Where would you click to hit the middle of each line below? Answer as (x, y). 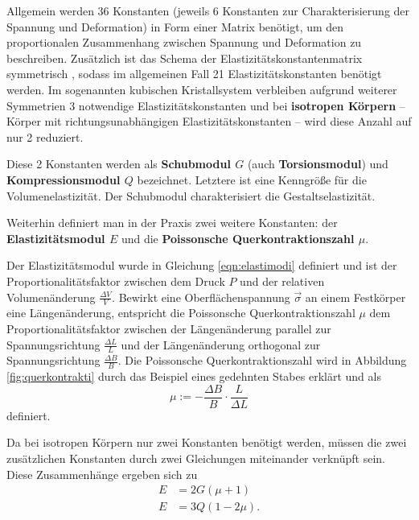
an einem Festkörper (355, 297)
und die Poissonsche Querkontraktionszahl (238, 238)
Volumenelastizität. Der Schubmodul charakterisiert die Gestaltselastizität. (191, 195)
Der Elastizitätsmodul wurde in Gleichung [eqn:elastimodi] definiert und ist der (202, 265)
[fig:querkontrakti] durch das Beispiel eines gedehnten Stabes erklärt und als (194, 376)
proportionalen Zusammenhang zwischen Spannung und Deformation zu (184, 42)
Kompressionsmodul (64, 179)
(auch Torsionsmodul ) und (318, 164)
